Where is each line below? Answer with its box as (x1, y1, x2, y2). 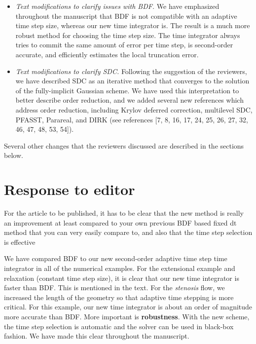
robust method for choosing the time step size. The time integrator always (15, 30, 240, 40)
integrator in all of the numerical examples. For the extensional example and (4, 263, 235, 273)
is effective (4, 236, 36, 247)
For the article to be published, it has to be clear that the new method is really (4, 208, 244, 218)
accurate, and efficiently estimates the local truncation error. (15, 49, 199, 59)
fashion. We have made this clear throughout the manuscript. (4, 331, 189, 341)
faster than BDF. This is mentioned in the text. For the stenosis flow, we (4, 282, 225, 293)
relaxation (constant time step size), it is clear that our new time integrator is (4, 272, 239, 283)
